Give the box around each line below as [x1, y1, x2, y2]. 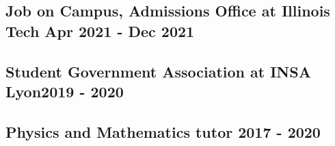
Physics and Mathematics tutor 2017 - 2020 [5, 121, 321, 142]
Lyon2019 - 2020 [5, 80, 124, 101]
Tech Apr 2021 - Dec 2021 [5, 20, 195, 41]
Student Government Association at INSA [5, 60, 311, 82]
